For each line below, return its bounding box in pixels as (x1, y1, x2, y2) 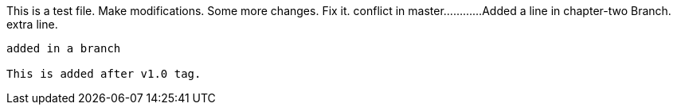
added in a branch (6, 42, 121, 55)
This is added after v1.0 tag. (6, 67, 202, 80)
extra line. (6, 17, 58, 31)
